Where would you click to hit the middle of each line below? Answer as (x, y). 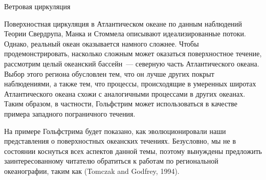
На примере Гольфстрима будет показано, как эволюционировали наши (115, 131)
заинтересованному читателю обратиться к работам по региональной (111, 161)
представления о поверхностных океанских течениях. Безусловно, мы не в (120, 141)
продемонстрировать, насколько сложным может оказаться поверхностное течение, (133, 53)
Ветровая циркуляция (37, 6)
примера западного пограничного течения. (70, 113)
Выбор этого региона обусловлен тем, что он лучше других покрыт (109, 73)
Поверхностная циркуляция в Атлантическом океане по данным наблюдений (123, 23)
